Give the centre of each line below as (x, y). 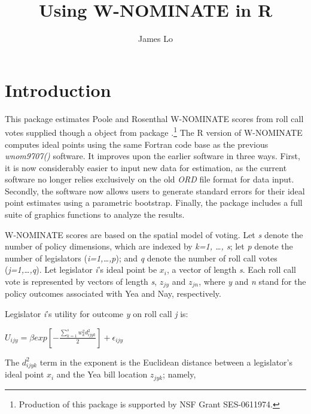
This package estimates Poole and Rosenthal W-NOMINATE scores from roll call (154, 118)
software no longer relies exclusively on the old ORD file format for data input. (150, 179)
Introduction (58, 89)
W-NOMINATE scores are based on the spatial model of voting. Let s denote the (154, 234)
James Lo (155, 39)
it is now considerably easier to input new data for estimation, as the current (146, 167)
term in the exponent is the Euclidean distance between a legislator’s (166, 362)
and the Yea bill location (102, 374)
